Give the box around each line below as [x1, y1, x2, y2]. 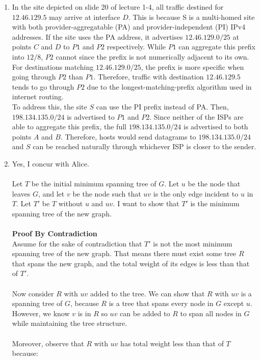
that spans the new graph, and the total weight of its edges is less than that [12, 258, 250, 268]
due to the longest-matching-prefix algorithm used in [87, 81, 252, 92]
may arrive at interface [49, 11, 120, 22]
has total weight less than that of [120, 338, 224, 348]
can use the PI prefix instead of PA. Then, [96, 101, 229, 112]
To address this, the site [12, 101, 87, 112]
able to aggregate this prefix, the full [12, 121, 126, 132]
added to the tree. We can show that [90, 288, 205, 298]
